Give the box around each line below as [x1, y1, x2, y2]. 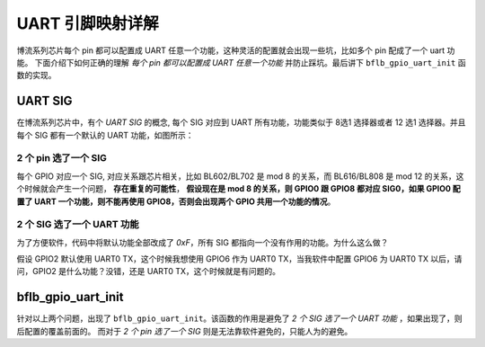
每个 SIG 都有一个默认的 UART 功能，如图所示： [16, 129, 194, 140]
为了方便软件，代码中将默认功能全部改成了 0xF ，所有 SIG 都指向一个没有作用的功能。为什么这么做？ [16, 236, 389, 247]
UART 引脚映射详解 [16, 13, 159, 33]
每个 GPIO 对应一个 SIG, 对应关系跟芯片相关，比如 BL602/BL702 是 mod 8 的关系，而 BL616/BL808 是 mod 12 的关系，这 [16, 171, 464, 182]
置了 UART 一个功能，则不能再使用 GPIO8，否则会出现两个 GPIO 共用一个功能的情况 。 [16, 196, 336, 207]
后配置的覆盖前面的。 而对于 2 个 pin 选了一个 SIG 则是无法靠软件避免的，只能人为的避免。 [16, 325, 353, 336]
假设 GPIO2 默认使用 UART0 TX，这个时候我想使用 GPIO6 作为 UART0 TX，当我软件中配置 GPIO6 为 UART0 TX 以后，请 [16, 254, 463, 264]
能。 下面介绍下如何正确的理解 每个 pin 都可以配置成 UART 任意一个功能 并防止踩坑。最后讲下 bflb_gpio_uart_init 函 [16, 57, 466, 67]
